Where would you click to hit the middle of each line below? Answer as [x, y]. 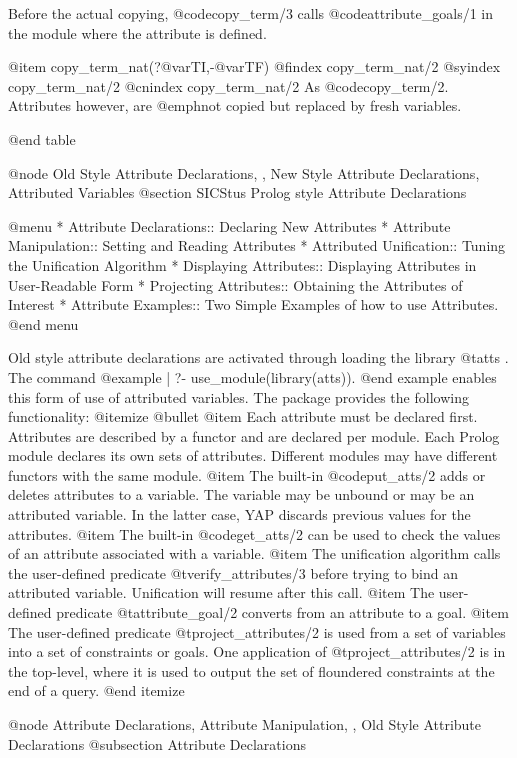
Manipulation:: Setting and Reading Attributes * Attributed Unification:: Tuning [257, 245]
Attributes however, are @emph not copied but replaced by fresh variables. [235, 105]
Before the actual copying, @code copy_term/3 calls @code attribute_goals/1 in [251, 13]
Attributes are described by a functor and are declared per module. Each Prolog [254, 435]
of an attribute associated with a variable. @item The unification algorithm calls [254, 553]
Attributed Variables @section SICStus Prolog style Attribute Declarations [237, 192]
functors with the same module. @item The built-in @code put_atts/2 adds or [247, 474]
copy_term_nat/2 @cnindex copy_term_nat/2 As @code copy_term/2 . [228, 85]
